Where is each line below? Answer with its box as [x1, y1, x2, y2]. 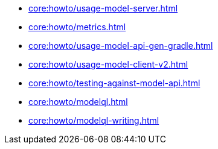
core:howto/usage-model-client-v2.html [28, 59, 188, 69]
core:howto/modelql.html [28, 97, 128, 107]
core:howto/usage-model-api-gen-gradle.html [28, 40, 213, 51]
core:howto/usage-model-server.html [28, 3, 178, 13]
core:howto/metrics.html [28, 22, 126, 32]
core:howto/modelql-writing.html [28, 115, 159, 125]
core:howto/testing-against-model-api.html [28, 78, 200, 88]
